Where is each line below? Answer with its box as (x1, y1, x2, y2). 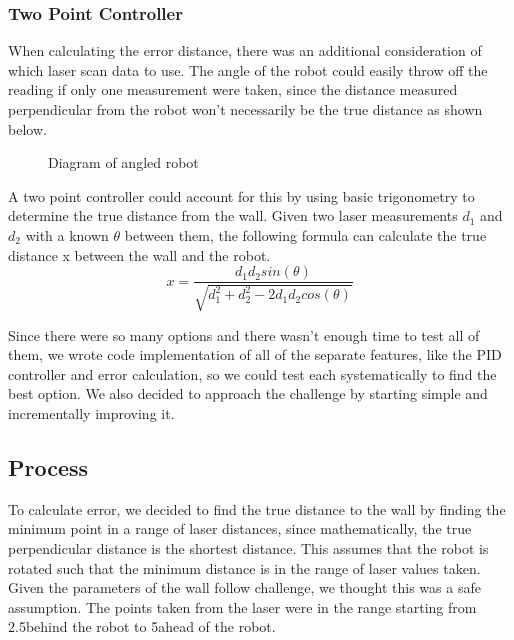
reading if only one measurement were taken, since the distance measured (8, 79, 458, 100)
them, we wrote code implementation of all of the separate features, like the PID (8, 344, 502, 365)
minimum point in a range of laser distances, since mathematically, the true (8, 518, 472, 539)
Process (8, 451, 89, 482)
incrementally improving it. (8, 402, 175, 423)
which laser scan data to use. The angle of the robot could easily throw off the (8, 59, 488, 80)
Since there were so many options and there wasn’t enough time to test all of (8, 324, 480, 345)
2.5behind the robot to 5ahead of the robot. (8, 616, 276, 637)
